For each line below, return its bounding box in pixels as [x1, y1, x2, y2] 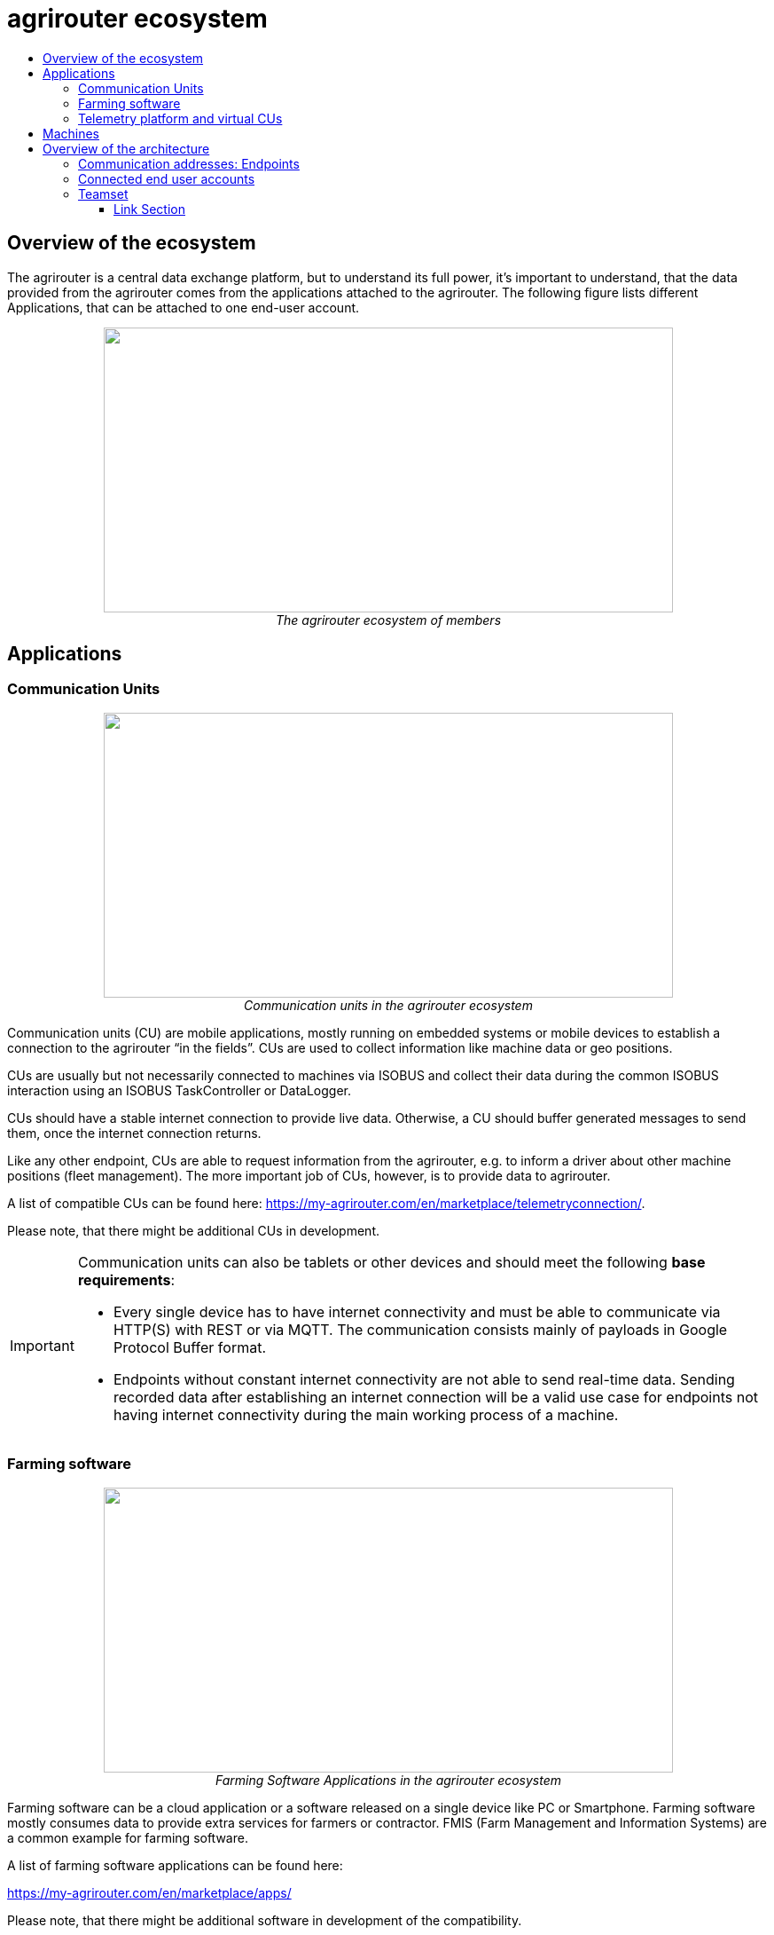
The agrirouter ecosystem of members [275, 612, 502, 628]
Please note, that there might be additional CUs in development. [7, 1222, 380, 1238]
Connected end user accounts [78, 170, 255, 186]
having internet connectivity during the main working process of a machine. [113, 1405, 619, 1424]
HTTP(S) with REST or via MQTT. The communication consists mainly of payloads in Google [113, 1320, 728, 1339]
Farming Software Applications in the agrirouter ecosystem [215, 1772, 562, 1788]
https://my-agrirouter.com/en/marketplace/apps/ [7, 1884, 292, 1900]
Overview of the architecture [43, 140, 210, 156]
